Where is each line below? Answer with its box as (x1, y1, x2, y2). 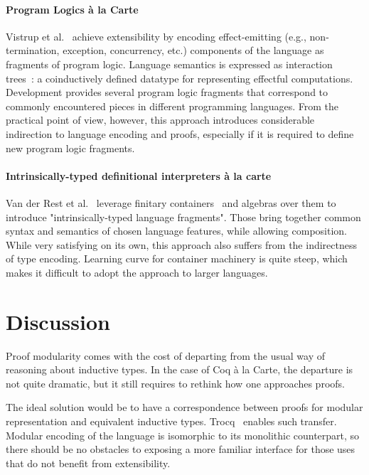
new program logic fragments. (6, 140, 135, 155)
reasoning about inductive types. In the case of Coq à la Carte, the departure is (6, 362, 353, 377)
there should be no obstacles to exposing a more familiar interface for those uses (6, 442, 355, 457)
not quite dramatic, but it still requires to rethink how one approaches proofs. (6, 375, 345, 390)
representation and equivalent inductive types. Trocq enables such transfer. (6, 414, 337, 428)
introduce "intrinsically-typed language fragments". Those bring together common (6, 209, 361, 224)
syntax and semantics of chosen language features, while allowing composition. (6, 223, 347, 238)
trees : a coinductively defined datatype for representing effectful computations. (6, 70, 353, 85)
